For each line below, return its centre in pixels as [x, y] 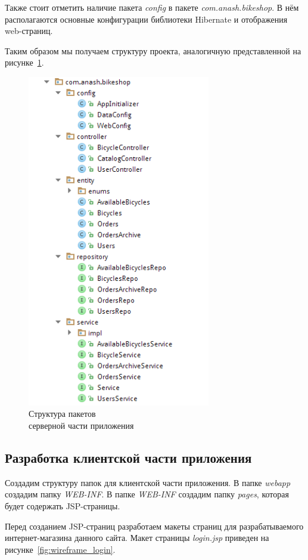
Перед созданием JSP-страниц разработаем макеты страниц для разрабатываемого [154, 526]
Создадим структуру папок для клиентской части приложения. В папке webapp [148, 482]
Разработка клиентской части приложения [128, 457]
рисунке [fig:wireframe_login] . [60, 549]
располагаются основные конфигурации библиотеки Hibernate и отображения [146, 19]
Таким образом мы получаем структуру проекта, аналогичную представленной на [153, 50]
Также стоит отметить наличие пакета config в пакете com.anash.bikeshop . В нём [152, 7]
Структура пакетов [62, 414]
